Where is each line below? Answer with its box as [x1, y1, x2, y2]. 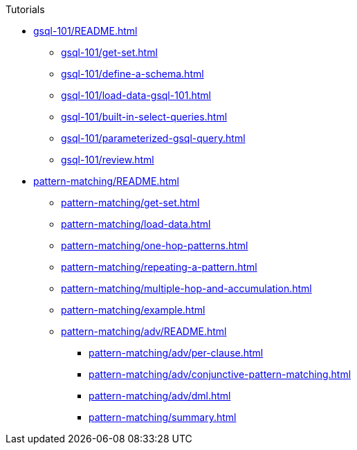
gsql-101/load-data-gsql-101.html [61, 89, 211, 101]
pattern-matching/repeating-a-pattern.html [61, 261, 257, 273]
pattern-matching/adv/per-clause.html [89, 347, 264, 359]
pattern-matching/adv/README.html [61, 325, 227, 337]
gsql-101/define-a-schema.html [61, 68, 204, 80]
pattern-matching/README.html [33, 175, 179, 187]
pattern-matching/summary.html [89, 411, 237, 423]
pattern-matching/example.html [61, 304, 205, 316]
